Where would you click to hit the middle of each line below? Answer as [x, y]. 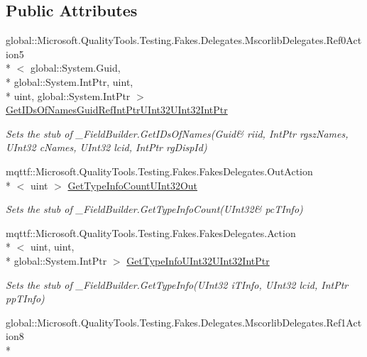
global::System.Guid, [75, 68]
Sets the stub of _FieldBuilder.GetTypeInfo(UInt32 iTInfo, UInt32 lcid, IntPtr [177, 284]
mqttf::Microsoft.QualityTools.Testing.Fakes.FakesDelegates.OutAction [159, 171]
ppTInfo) [25, 298]
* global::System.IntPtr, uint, [70, 81]
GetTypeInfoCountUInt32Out [133, 185]
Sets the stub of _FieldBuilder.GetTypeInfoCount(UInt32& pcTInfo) [154, 209]
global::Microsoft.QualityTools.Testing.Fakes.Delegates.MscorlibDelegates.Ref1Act [184, 322]
